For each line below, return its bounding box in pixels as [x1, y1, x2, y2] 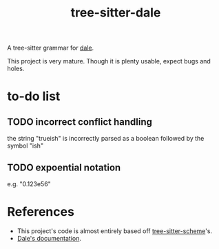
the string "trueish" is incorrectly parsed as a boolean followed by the [7, 135, 205, 143]
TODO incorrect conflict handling [7, 116, 153, 128]
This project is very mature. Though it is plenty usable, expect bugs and [7, 57, 211, 66]
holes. [7, 64, 25, 73]
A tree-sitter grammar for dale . [7, 43, 94, 52]
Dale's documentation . [17, 234, 81, 242]
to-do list [7, 88, 61, 104]
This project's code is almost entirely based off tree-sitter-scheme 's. [17, 226, 212, 235]
